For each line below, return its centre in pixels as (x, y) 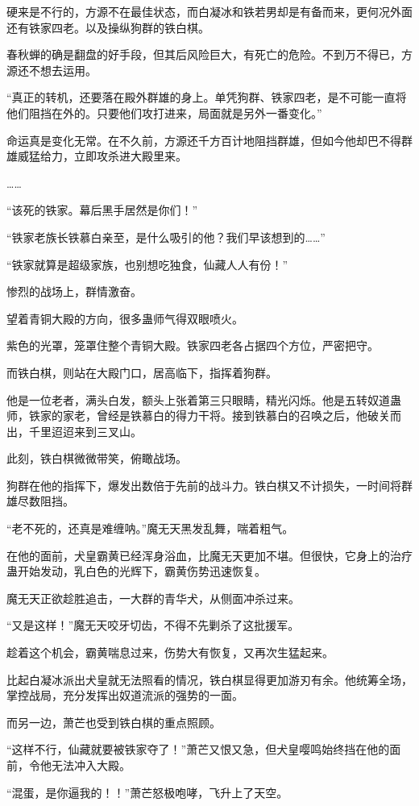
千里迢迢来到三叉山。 (85, 431)
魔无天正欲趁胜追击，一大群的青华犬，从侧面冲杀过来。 (153, 598)
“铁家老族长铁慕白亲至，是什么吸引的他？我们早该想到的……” (166, 237)
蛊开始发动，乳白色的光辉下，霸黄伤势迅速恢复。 (136, 571)
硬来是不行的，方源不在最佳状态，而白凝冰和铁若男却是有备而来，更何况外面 (209, 11)
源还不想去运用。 (52, 70)
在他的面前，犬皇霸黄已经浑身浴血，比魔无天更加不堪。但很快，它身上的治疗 (209, 555)
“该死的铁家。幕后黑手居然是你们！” (102, 210)
